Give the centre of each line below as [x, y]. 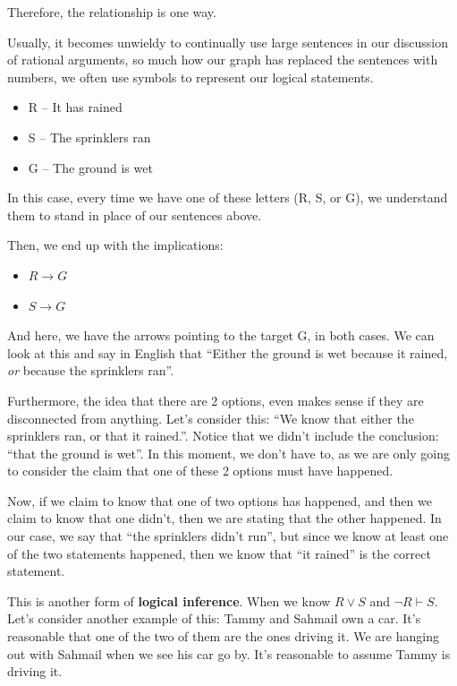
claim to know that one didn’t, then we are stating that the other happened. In [224, 518]
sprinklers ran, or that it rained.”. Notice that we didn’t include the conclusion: [223, 436]
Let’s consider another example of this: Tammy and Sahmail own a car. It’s [214, 618]
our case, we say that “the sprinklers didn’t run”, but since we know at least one [228, 536]
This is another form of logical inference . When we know [169, 600]
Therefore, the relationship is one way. [112, 12]
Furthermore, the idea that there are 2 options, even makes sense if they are [216, 400]
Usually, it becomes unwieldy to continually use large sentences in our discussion [228, 42]
